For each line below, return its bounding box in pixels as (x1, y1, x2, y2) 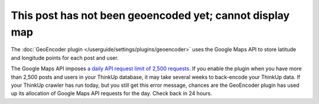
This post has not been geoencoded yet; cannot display (11, 9, 290, 22)
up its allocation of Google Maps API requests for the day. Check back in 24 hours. (11, 90, 213, 97)
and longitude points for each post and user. (11, 54, 119, 61)
